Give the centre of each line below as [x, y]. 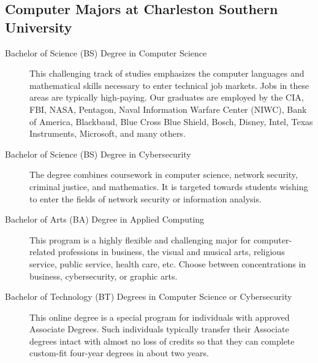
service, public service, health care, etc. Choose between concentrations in [168, 263]
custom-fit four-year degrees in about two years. [119, 353]
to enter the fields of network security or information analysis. [146, 198]
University [39, 27]
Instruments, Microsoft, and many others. [108, 133]
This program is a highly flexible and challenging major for [140, 239]
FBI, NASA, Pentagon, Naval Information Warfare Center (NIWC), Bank [168, 109]
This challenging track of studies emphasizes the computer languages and [167, 73]
